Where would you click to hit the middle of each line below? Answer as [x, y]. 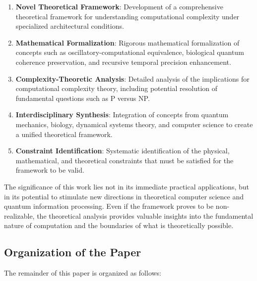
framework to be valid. [50, 170]
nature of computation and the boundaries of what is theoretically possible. [119, 225]
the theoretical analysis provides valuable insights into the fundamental [145, 215]
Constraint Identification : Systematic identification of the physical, [123, 151]
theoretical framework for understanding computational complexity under [128, 16]
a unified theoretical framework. [64, 134]
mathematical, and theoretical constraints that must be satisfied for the [125, 160]
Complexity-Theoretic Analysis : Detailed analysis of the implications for [132, 78]
